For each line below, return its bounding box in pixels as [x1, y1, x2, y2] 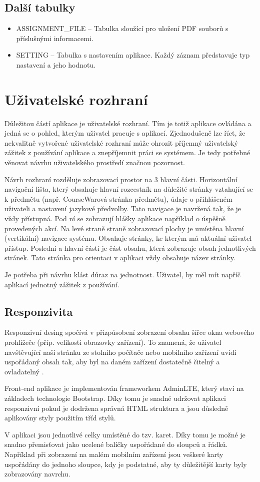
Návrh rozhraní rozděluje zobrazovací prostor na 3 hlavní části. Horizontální [4, 174, 237, 184]
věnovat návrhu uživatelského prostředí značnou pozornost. [4, 157, 185, 168]
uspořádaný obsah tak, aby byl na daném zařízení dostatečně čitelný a [4, 356, 220, 367]
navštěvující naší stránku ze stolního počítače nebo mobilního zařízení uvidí [4, 346, 236, 357]
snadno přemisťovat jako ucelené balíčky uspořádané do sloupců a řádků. [4, 439, 228, 449]
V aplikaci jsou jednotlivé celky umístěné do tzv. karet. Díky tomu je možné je [4, 429, 245, 439]
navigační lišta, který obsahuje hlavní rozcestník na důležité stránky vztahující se [4, 184, 253, 194]
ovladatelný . [4, 366, 44, 376]
